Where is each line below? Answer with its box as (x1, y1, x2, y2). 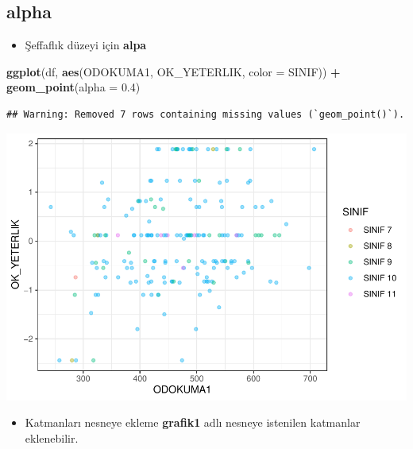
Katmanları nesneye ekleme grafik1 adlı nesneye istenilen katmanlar (25, 414, 361, 431)
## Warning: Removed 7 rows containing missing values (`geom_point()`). (6, 108, 405, 120)
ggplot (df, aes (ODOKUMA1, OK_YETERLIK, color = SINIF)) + (6, 63, 341, 79)
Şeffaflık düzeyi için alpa (25, 37, 147, 53)
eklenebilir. (25, 429, 79, 446)
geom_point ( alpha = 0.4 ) (6, 79, 141, 95)
